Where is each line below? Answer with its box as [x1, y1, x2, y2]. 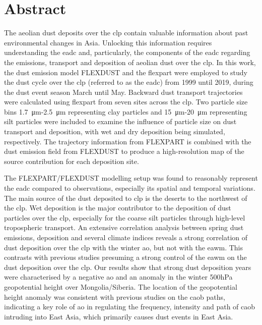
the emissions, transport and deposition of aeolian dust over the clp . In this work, [4, 57, 256, 67]
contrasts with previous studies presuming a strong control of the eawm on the [4, 252, 247, 262]
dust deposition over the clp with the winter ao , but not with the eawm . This [4, 242, 243, 252]
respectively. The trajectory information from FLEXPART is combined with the [4, 136, 251, 146]
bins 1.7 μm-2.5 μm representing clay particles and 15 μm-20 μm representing [4, 106, 247, 117]
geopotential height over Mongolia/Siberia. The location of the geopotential [4, 281, 237, 292]
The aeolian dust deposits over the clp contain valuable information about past [4, 27, 248, 38]
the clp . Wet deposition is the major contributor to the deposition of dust [4, 202, 231, 213]
